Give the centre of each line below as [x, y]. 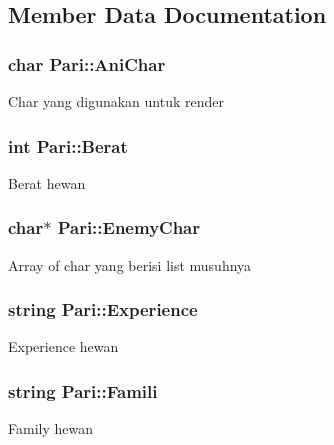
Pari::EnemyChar [129, 227]
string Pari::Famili [83, 390]
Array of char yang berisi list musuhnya [130, 264]
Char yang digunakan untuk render [116, 101]
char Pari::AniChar [87, 63]
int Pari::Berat [68, 145]
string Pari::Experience [103, 309]
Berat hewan [47, 182]
